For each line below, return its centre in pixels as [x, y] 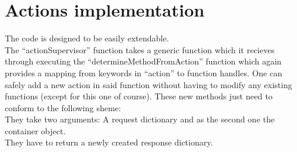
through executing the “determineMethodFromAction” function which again [143, 61]
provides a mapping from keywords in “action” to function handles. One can [144, 72]
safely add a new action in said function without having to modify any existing [148, 84]
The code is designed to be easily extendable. [87, 38]
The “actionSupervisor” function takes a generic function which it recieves [140, 49]
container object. [35, 130]
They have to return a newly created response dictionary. [109, 142]
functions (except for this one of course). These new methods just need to [139, 96]
